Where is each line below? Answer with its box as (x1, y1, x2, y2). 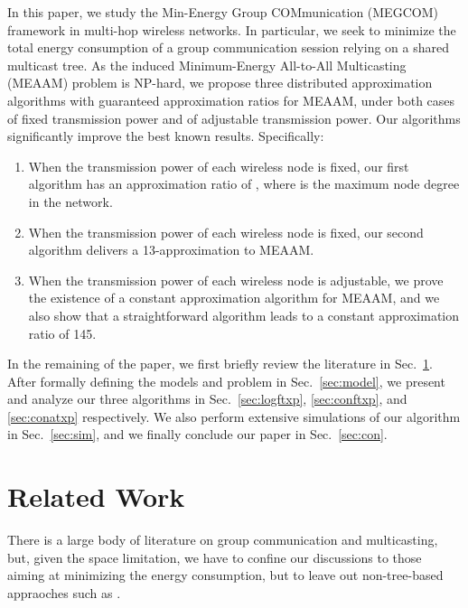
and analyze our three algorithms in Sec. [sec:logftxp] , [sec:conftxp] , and (7, 389, 407, 408)
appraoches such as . (7, 583, 121, 602)
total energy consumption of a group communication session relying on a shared (7, 38, 449, 57)
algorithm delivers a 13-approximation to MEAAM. (28, 240, 314, 259)
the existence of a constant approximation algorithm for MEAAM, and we (28, 288, 440, 307)
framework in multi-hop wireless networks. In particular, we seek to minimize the (7, 20, 456, 39)
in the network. (28, 192, 113, 210)
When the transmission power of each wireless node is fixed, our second (28, 222, 424, 241)
